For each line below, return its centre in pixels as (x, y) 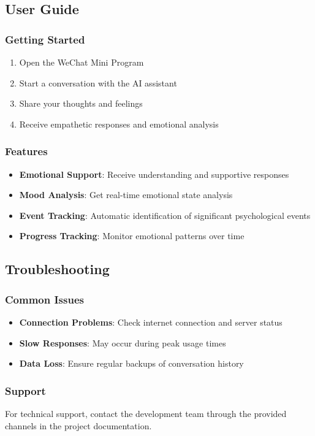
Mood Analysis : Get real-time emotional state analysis (126, 195)
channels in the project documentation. (78, 425)
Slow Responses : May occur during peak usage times (123, 342)
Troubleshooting (57, 269)
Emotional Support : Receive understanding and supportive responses (154, 174)
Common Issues (44, 299)
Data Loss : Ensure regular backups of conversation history (131, 363)
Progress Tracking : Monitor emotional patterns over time (132, 236)
